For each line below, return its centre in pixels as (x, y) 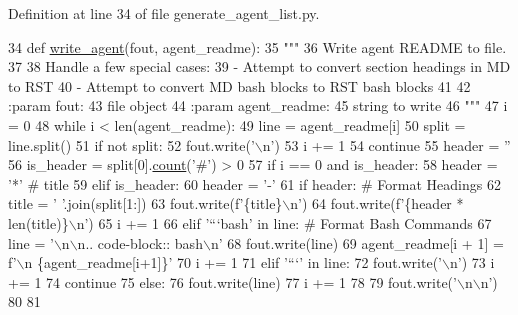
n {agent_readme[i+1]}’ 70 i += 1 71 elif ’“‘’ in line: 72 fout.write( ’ (233, 262)
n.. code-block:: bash (140, 242)
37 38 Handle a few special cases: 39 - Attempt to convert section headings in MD (259, 66)
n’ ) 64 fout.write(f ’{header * (377, 203)
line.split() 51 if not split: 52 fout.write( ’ (131, 144)
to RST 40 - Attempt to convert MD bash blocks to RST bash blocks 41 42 (239, 85)
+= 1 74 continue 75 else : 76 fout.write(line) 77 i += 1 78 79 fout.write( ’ (232, 281)
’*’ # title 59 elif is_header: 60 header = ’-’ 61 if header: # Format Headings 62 (254, 183)
